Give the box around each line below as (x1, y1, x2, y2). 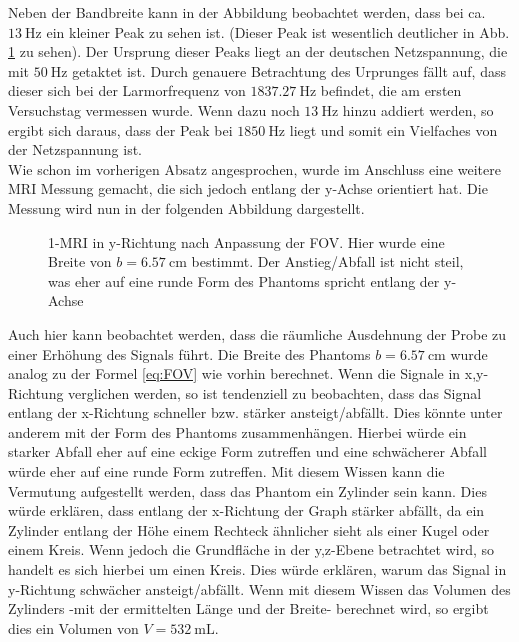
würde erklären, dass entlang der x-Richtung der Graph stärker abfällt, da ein (8, 500, 485, 521)
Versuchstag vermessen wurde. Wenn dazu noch (8, 99, 300, 120)
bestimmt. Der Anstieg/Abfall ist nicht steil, (191, 251, 464, 272)
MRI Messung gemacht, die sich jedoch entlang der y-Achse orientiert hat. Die (8, 178, 488, 199)
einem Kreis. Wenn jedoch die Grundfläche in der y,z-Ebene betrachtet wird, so (8, 539, 494, 560)
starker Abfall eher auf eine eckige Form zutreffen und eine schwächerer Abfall (8, 441, 487, 462)
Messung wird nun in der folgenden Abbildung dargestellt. (8, 197, 365, 218)
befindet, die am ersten (320, 80, 462, 101)
